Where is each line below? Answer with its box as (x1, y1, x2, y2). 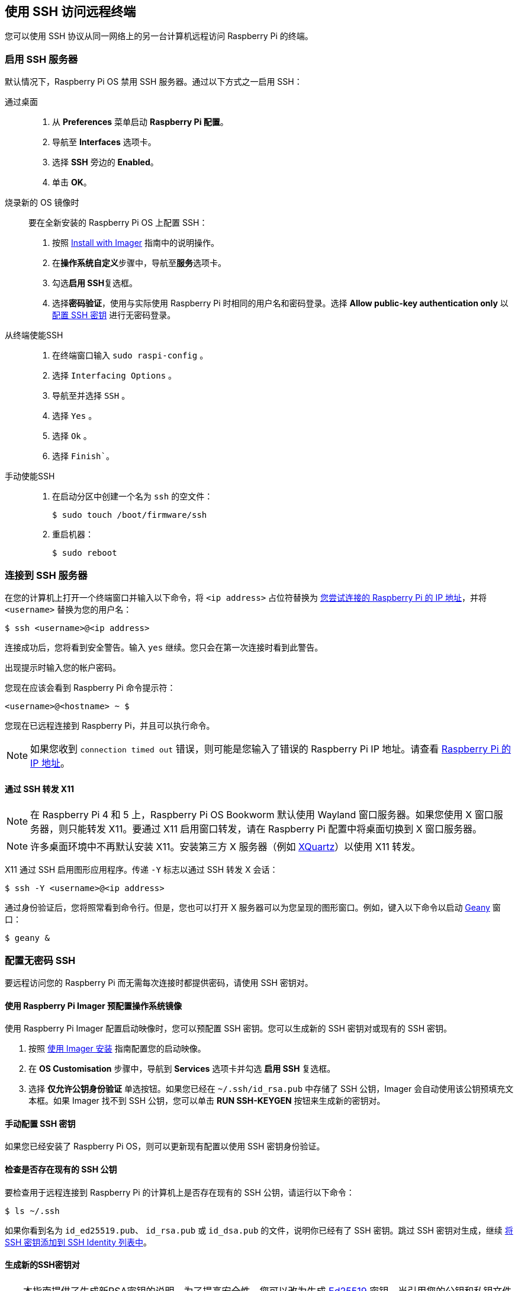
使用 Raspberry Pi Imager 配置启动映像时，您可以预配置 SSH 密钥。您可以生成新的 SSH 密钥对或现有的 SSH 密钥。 (5, 1023, 452, 1034)
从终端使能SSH (5, 330, 63, 341)
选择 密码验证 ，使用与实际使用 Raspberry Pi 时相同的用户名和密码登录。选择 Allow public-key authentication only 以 (52, 298, 509, 309)
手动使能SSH (5, 471, 55, 482)
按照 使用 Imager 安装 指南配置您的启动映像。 (28, 1043, 206, 1054)
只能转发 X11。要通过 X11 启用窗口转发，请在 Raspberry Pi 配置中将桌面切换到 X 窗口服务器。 (68, 823, 482, 835)
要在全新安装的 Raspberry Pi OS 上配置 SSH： (28, 217, 208, 228)
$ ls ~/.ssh (5, 1206, 60, 1216)
